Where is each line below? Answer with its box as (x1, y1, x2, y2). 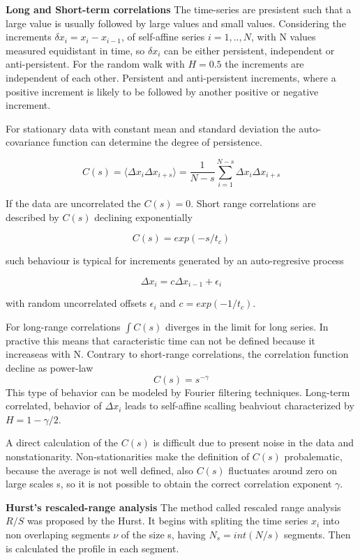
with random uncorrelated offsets (6, 296, 147, 310)
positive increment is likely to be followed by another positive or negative (6, 84, 319, 98)
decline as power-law (6, 361, 93, 375)
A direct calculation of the (6, 435, 119, 450)
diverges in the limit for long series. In (165, 319, 329, 333)
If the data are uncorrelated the (6, 196, 141, 211)
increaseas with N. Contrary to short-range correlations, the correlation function (6, 347, 349, 361)
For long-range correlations (6, 319, 121, 333)
